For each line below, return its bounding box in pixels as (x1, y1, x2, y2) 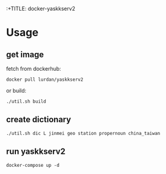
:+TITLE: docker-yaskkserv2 (6, 5, 75, 12)
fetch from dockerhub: (6, 65, 61, 72)
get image (6, 49, 44, 59)
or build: (6, 87, 27, 94)
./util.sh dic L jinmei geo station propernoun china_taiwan (6, 130, 161, 136)
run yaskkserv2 (6, 147, 66, 157)
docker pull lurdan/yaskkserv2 (6, 77, 84, 83)
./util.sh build (6, 99, 46, 105)
